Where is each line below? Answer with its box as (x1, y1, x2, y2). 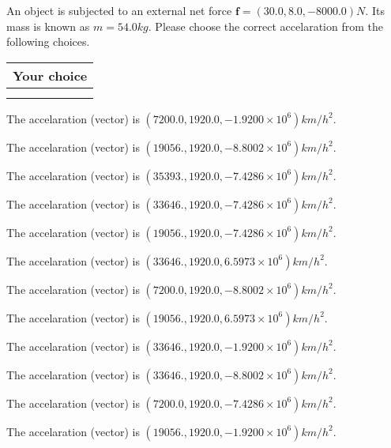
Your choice (13, 66, 88, 85)
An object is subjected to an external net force (6, 2, 232, 18)
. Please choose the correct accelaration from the (148, 17, 383, 34)
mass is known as (6, 17, 90, 34)
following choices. (6, 33, 90, 50)
